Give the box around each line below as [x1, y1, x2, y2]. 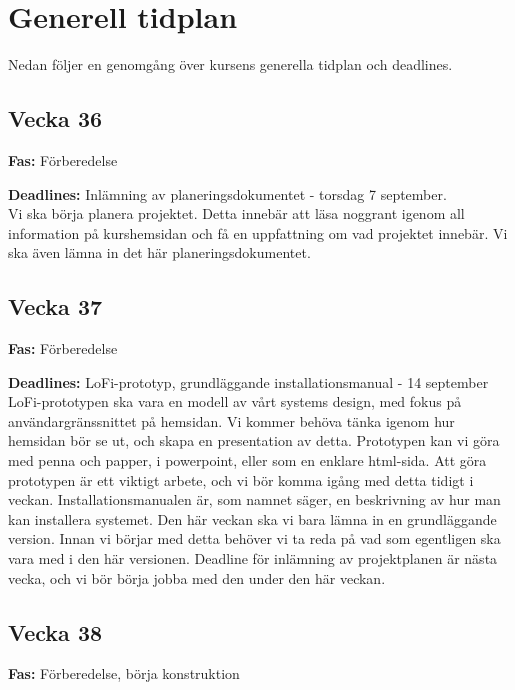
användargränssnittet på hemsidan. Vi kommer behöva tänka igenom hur [8, 410, 455, 431]
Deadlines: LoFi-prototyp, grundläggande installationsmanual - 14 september [8, 371, 489, 392]
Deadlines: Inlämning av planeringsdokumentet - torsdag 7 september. [8, 183, 447, 204]
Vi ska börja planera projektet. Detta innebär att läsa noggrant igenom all [8, 203, 465, 224]
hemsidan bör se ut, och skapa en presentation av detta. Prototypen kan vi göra [8, 430, 500, 451]
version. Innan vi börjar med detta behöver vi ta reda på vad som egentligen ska [8, 528, 501, 549]
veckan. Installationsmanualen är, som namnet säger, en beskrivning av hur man [8, 489, 501, 510]
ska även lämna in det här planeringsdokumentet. [8, 242, 311, 263]
